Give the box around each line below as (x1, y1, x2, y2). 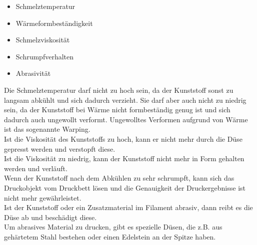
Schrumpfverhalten (15, 51, 74, 61)
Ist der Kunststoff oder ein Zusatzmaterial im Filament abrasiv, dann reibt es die (4, 202, 253, 213)
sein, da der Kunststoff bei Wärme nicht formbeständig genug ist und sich (4, 104, 230, 115)
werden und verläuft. (4, 163, 67, 173)
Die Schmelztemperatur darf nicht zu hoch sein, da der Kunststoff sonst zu (4, 84, 233, 95)
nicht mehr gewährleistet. (4, 192, 81, 203)
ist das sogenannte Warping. (4, 124, 90, 134)
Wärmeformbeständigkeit (15, 17, 93, 28)
